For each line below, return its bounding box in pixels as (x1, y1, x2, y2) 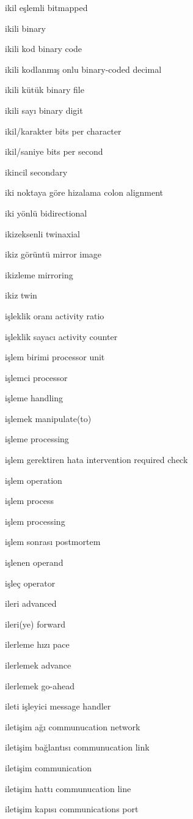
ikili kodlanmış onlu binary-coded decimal (5, 62, 162, 75)
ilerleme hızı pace (5, 638, 70, 651)
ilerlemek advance (5, 659, 71, 671)
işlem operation (5, 473, 62, 486)
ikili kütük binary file (5, 83, 84, 96)
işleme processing (5, 432, 69, 445)
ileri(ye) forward (5, 617, 65, 630)
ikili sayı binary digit (5, 103, 83, 116)
